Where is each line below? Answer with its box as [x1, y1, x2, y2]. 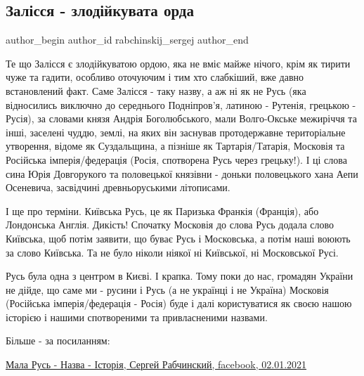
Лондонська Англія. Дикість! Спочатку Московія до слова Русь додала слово [6, 217, 334, 232]
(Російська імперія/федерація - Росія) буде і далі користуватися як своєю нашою [6, 296, 352, 311]
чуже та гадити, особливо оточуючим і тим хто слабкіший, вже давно [6, 70, 304, 84]
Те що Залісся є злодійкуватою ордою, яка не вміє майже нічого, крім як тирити [6, 56, 351, 70]
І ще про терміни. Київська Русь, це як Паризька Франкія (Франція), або [6, 203, 319, 218]
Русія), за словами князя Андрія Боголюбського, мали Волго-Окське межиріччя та [6, 111, 357, 126]
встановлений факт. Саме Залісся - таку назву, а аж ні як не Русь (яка [6, 83, 306, 98]
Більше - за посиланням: [6, 333, 110, 348]
